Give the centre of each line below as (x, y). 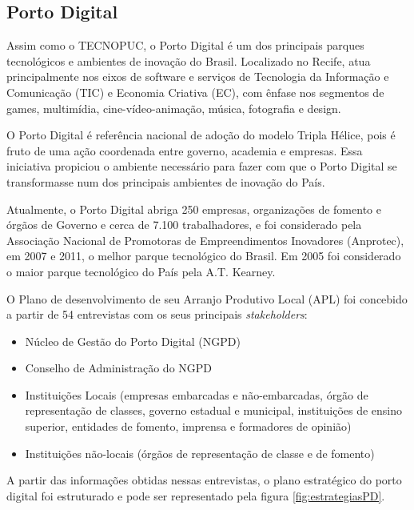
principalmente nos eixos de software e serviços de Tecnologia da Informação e (198, 76)
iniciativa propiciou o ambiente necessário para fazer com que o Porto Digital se (202, 166)
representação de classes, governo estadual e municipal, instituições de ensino (214, 410)
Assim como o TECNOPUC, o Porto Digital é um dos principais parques (185, 45)
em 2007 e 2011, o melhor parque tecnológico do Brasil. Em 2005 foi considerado (204, 256)
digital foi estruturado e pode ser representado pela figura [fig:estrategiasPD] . (196, 495)
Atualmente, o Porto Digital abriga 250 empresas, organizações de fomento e (194, 209)
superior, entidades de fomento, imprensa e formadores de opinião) (188, 426)
